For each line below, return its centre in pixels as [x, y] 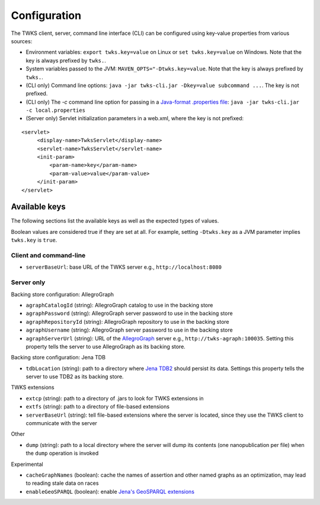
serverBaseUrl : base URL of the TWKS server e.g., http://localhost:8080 [124, 267]
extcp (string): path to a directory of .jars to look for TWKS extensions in [115, 398]
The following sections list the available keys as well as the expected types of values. [115, 221]
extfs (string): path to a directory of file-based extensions [98, 407]
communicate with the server [62, 423]
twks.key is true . [34, 240]
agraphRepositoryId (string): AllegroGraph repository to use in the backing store [127, 321]
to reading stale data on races [62, 483]
